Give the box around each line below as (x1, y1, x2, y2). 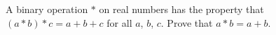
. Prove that (160, 15, 213, 30)
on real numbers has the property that (99, 2, 264, 16)
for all (106, 15, 132, 30)
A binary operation (6, 2, 88, 16)
